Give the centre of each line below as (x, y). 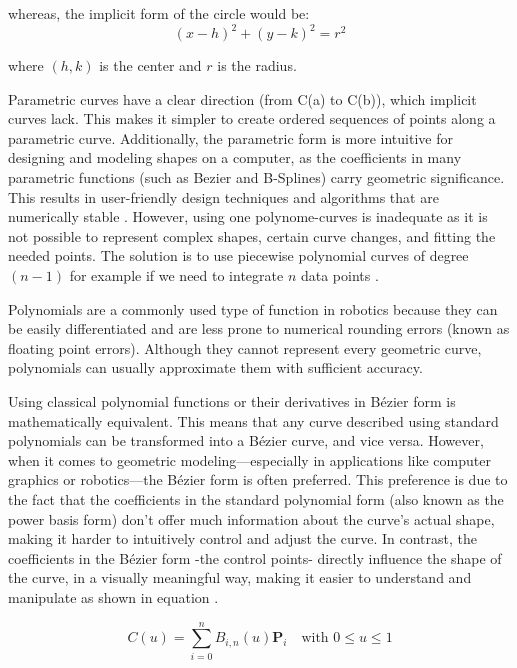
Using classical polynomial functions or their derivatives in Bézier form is (232, 401)
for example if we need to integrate (176, 275)
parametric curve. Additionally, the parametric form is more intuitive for (230, 137)
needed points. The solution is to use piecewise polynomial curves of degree (238, 255)
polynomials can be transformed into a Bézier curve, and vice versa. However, (246, 440)
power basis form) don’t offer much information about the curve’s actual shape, (251, 518)
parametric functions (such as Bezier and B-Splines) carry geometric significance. (256, 177)
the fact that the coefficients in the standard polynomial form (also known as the (256, 498)
